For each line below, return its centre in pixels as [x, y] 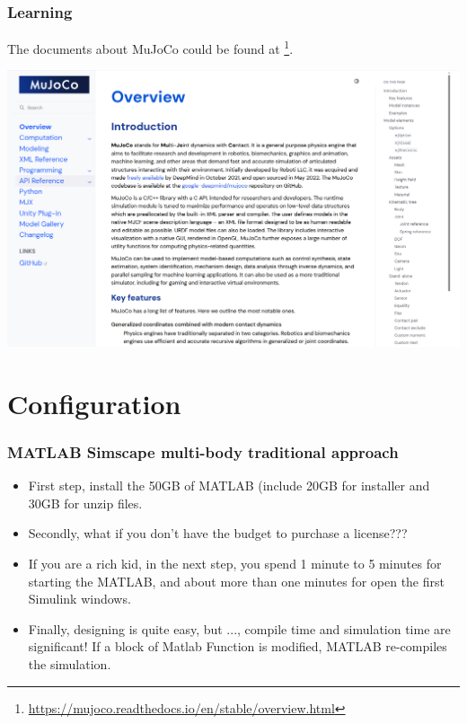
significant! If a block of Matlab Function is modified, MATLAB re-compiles [238, 646]
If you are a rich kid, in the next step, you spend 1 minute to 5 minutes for [235, 564]
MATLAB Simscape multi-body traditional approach [203, 451]
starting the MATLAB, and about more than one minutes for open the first [236, 581]
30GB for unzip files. [85, 503]
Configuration [94, 403]
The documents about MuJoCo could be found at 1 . [150, 47]
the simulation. [70, 664]
